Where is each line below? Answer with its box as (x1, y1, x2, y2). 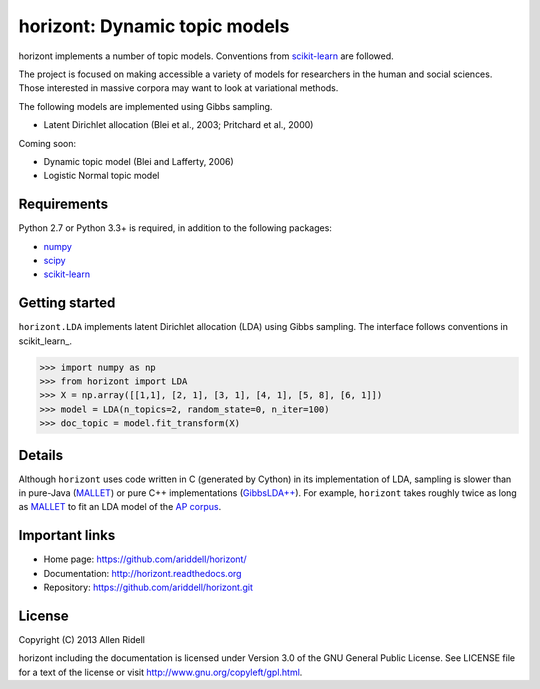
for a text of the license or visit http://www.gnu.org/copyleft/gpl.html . (18, 666, 303, 678)
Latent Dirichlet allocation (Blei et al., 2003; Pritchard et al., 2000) (43, 119, 314, 131)
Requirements (18, 196, 109, 213)
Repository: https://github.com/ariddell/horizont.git (43, 581, 254, 594)
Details (18, 446, 64, 464)
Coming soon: (18, 137, 77, 149)
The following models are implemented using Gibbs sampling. (18, 100, 273, 112)
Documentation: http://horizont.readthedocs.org (43, 567, 242, 579)
